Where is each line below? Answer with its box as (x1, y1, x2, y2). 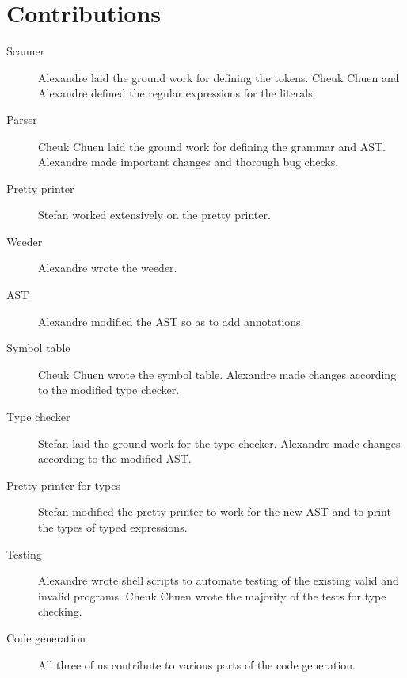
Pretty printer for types (6, 476, 120, 493)
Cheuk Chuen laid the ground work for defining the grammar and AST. (38, 138, 386, 154)
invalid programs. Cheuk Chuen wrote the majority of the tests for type (38, 587, 386, 604)
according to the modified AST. (38, 450, 192, 467)
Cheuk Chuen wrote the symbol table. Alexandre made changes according (38, 366, 397, 382)
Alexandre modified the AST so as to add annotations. (38, 312, 304, 329)
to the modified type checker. (38, 381, 180, 398)
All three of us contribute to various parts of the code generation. (38, 656, 356, 672)
